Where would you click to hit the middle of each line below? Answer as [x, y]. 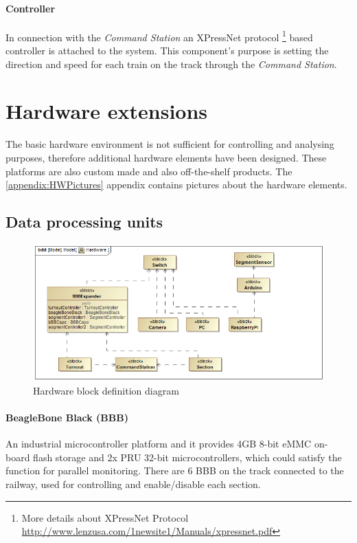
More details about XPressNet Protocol [105, 517]
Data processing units [84, 222]
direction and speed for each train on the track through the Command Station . [171, 64]
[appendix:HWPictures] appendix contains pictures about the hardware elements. [176, 185]
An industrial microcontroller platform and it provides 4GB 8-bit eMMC [159, 444]
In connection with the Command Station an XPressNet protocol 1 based [159, 36]
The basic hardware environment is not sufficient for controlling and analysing [170, 144]
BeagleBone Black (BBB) [67, 418]
